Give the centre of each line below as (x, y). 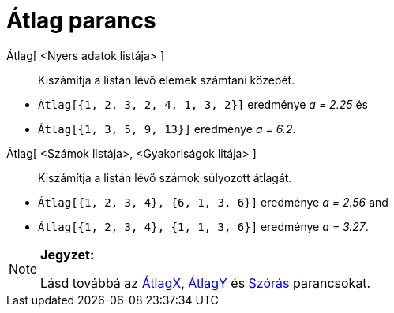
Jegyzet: (68, 254)
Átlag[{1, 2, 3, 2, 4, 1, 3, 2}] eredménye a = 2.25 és (203, 104)
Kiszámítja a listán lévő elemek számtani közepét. (167, 80)
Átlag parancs (81, 20)
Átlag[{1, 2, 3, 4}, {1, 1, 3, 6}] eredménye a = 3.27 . (203, 226)
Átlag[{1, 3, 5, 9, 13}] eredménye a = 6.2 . (167, 129)
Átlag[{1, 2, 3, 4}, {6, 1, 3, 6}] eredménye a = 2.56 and (213, 202)
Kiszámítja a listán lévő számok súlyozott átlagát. (165, 177)
